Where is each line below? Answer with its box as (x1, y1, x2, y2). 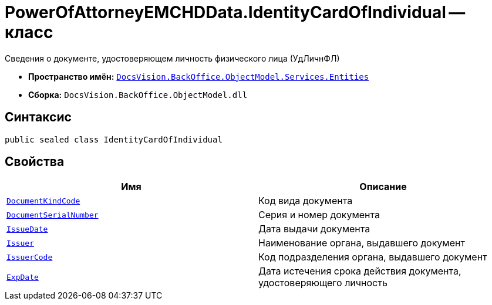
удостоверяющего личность (258, 277, 387, 289)
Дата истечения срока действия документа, (258, 265, 461, 277)
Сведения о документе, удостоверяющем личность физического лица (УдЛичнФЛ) (5, 53, 340, 63)
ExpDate (6, 272, 39, 282)
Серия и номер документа (258, 209, 380, 221)
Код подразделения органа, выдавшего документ (258, 251, 487, 263)
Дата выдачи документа (258, 223, 370, 235)
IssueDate (6, 224, 48, 233)
